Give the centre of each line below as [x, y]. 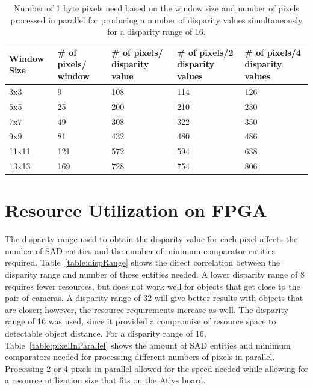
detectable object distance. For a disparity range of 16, [106, 333]
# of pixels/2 [205, 52]
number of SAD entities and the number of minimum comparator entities [140, 250]
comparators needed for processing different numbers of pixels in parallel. [140, 357]
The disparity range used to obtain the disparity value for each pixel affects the [151, 239]
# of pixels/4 [273, 52]
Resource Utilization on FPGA [136, 210]
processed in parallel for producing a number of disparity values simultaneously [156, 20]
